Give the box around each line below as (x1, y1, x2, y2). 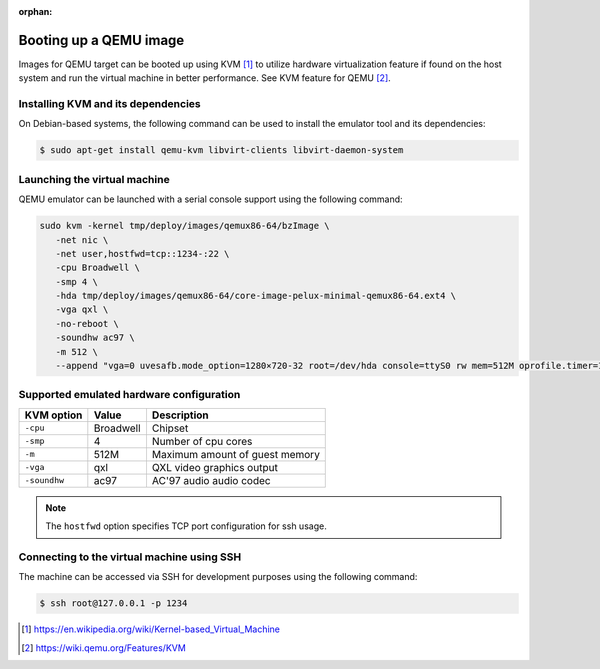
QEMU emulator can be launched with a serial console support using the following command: (18, 193, 404, 205)
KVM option (24, 408, 83, 422)
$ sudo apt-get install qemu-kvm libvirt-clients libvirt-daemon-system (39, 145, 404, 156)
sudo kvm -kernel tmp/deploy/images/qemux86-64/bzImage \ (39, 220, 330, 232)
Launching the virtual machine (18, 172, 170, 186)
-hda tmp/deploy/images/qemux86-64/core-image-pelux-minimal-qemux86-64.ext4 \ (55, 290, 457, 302)
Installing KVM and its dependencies (18, 97, 202, 111)
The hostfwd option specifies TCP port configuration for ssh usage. (45, 520, 327, 532)
